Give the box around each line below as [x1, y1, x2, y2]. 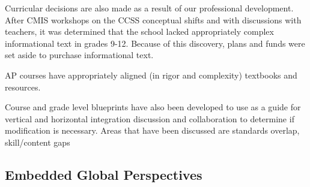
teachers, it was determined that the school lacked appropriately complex [5, 25, 274, 38]
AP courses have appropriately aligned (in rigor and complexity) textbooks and [5, 68, 297, 81]
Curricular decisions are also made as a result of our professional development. [5, 2, 294, 14]
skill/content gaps [5, 135, 70, 148]
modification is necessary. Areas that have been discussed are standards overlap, [5, 124, 300, 137]
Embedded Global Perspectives [5, 165, 202, 183]
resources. [5, 80, 41, 93]
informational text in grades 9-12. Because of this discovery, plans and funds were [5, 37, 305, 49]
